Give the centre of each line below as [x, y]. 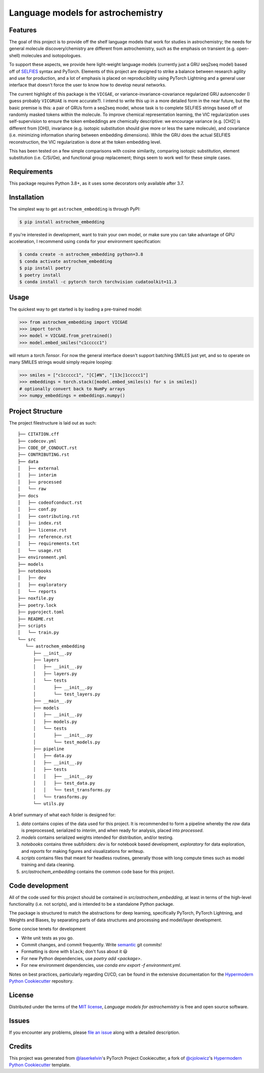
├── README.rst [36, 619]
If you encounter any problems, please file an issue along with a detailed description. [95, 1032]
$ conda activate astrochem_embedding [66, 261]
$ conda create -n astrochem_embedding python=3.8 [81, 255]
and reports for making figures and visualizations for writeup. [83, 851]
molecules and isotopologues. [51, 55]
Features [23, 30]
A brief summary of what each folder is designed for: [62, 815]
